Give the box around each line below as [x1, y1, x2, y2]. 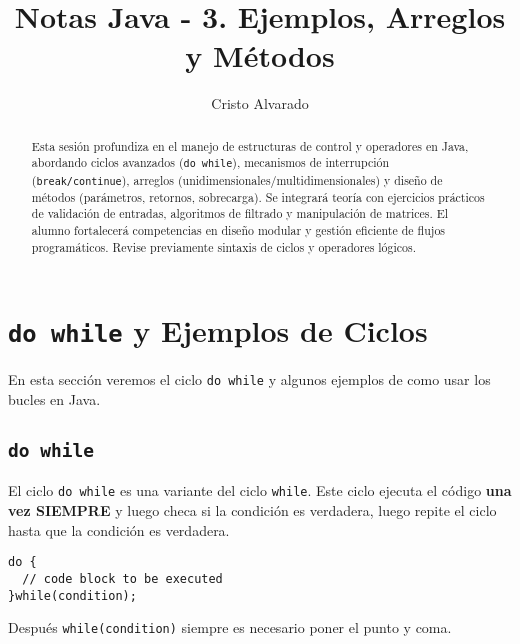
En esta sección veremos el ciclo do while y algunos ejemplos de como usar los [8, 369, 491, 390]
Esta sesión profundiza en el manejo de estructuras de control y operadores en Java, [31, 137, 469, 154]
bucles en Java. [8, 388, 101, 409]
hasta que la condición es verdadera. [8, 519, 230, 540]
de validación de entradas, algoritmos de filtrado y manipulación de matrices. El [31, 205, 449, 222]
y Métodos [185, 35, 335, 76]
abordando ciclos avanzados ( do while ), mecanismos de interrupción [31, 154, 390, 171]
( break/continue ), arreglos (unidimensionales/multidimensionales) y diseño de [31, 171, 443, 188]
